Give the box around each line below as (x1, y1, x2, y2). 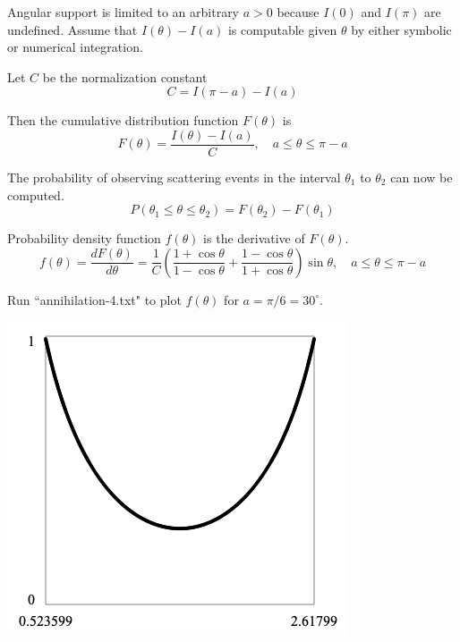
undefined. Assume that (7, 20, 138, 38)
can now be (390, 168, 453, 187)
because (277, 3, 319, 21)
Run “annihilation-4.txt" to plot (7, 290, 182, 308)
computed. (7, 185, 64, 204)
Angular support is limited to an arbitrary (7, 3, 240, 21)
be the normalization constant (42, 67, 208, 86)
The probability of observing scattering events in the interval (7, 168, 341, 187)
